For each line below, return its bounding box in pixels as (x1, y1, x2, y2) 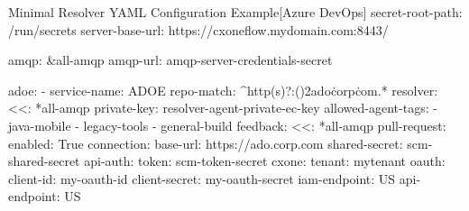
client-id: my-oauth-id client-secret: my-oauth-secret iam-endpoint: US (8, 169, 396, 188)
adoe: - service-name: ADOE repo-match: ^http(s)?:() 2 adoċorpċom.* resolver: (8, 80, 438, 99)
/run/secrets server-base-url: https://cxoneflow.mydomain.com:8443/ (8, 20, 389, 39)
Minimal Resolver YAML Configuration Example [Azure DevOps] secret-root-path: (8, 3, 463, 21)
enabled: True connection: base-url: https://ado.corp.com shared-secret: (8, 133, 403, 152)
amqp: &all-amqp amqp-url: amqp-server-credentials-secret (8, 50, 333, 69)
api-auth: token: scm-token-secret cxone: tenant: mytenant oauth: (84, 151, 446, 170)
